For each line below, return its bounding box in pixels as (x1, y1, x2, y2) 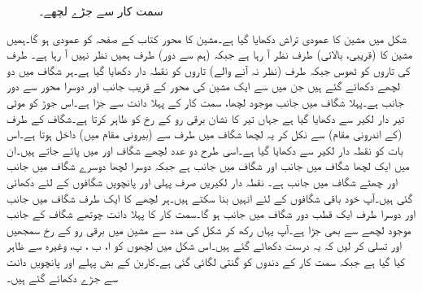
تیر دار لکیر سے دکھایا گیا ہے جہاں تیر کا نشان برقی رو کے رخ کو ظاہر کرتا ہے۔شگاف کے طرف (7, 109, 405, 126)
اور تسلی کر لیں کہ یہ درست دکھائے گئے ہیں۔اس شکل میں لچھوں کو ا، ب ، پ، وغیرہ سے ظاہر (7, 237, 402, 254)
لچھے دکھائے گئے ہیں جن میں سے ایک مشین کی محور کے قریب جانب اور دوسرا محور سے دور (7, 77, 400, 94)
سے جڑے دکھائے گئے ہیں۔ (7, 268, 118, 285)
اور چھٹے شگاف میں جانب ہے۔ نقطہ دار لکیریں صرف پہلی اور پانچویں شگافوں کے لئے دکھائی (7, 172, 398, 190)
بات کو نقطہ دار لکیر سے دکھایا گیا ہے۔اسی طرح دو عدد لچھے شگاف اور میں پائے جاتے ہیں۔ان (7, 141, 403, 158)
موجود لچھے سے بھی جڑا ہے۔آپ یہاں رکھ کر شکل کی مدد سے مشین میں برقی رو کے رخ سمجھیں (7, 220, 411, 238)
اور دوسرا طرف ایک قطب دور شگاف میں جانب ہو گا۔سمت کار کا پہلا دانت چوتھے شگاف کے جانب (7, 205, 415, 222)
